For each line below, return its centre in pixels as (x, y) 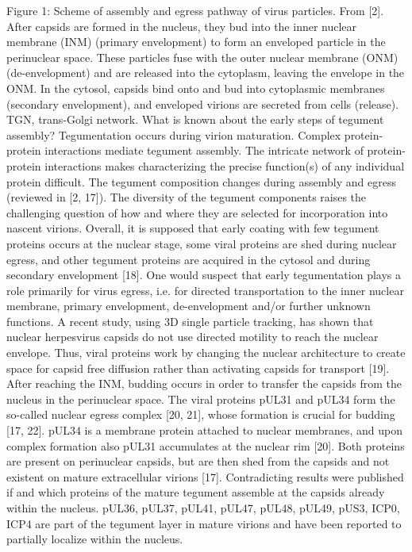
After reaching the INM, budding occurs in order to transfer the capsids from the (204, 383)
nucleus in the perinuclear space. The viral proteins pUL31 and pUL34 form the (201, 399)
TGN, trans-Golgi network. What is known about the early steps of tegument (195, 119)
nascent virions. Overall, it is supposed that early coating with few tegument (193, 228)
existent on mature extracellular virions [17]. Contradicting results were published (205, 476)
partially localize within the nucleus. (95, 539)
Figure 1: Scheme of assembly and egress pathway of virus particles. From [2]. (195, 10)
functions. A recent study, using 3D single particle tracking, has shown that (190, 321)
